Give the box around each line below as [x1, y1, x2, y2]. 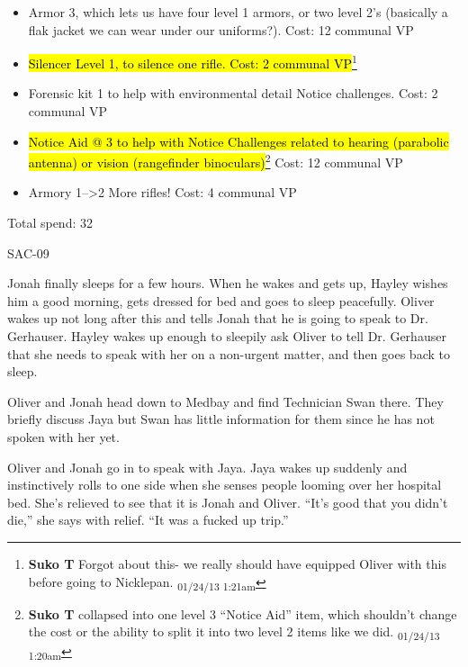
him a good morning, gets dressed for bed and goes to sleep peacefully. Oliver [7, 291, 435, 310]
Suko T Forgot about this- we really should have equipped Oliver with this [28, 554, 446, 572]
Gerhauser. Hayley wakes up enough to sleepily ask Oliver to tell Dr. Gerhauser [7, 327, 446, 346]
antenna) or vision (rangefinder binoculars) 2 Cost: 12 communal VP [28, 150, 403, 171]
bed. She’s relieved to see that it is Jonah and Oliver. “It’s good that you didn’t [7, 492, 448, 511]
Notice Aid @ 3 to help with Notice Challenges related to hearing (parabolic [28, 131, 449, 150]
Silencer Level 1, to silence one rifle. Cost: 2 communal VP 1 [28, 51, 357, 72]
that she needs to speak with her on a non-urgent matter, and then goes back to [7, 344, 450, 363]
